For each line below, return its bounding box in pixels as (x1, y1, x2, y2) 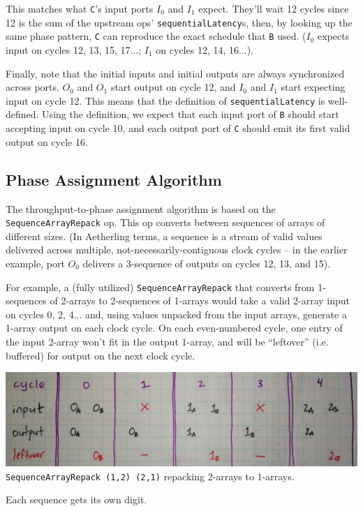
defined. (6, 107, 39, 121)
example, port (6, 256, 65, 270)
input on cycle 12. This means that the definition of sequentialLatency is (6, 93, 325, 108)
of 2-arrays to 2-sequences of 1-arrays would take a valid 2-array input (50, 293, 350, 308)
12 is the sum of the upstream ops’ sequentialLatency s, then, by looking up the (6, 15, 353, 29)
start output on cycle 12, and (110, 80, 236, 94)
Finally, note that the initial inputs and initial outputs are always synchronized (6, 66, 345, 80)
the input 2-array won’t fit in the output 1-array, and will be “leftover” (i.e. (6, 334, 329, 348)
